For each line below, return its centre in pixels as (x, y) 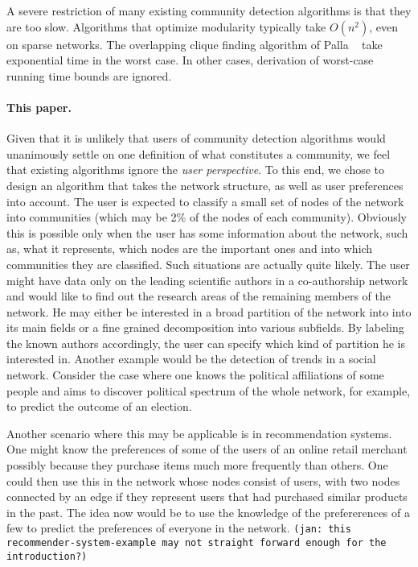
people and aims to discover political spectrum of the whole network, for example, (209, 390)
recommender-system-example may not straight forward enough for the (197, 543)
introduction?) (47, 556)
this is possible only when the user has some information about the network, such (207, 232)
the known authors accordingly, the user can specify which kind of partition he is (206, 343)
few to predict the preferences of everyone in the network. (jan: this (179, 528)
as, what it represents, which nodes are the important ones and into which (190, 248)
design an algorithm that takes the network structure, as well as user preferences (205, 185)
